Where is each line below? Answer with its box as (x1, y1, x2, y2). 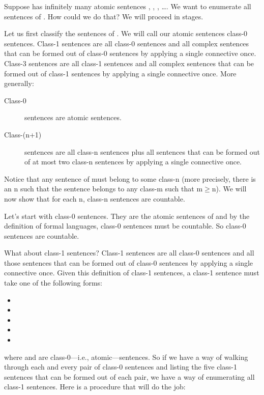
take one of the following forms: (4, 277, 103, 288)
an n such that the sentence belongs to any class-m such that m (4, 183, 203, 194)
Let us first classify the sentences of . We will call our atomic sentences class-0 (4, 28, 248, 39)
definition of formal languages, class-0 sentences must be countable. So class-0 (4, 220, 246, 231)
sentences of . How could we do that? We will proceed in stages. (4, 11, 203, 21)
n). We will (212, 183, 247, 194)
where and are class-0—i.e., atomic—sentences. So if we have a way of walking (4, 351, 248, 362)
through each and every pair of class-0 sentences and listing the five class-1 (4, 361, 237, 372)
